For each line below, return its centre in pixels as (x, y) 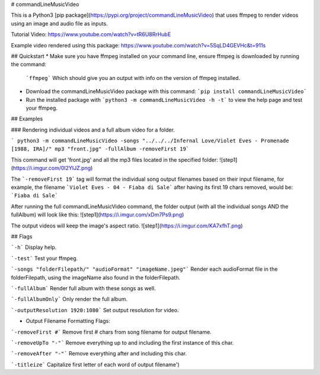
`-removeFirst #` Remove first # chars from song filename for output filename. (111, 332)
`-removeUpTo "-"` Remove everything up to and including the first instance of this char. (122, 342)
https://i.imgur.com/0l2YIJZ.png (52, 168)
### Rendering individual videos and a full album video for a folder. (93, 130)
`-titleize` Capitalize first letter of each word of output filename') (95, 364)
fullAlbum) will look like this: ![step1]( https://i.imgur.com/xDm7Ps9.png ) (97, 215)
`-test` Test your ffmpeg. (44, 258)
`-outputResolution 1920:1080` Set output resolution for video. (95, 310)
